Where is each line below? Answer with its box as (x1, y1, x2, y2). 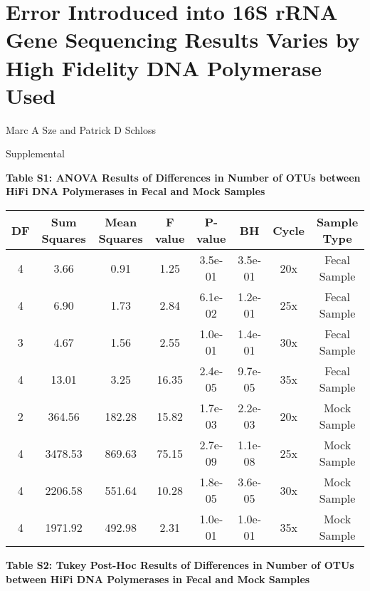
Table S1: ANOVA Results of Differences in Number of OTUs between (6, 169, 361, 184)
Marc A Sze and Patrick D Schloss (6, 122, 156, 137)
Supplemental (6, 146, 65, 161)
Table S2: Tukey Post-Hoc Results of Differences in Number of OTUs (6, 558, 354, 572)
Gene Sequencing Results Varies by (6, 25, 360, 54)
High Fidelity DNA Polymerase (6, 53, 322, 82)
